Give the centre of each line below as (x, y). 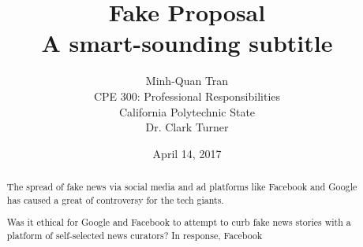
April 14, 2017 (187, 153)
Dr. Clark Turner (187, 127)
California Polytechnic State (187, 111)
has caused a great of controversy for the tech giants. (115, 199)
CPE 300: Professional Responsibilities (187, 96)
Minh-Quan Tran (187, 81)
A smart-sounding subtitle (187, 43)
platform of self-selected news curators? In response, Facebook (135, 235)
